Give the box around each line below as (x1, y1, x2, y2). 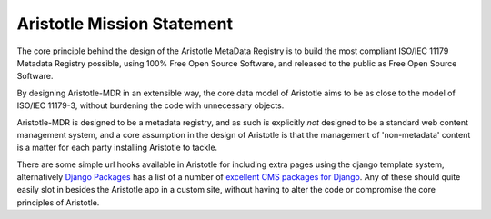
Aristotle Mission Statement (16, 14, 234, 34)
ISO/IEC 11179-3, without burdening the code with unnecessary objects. (16, 100, 285, 111)
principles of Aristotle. (16, 196, 100, 208)
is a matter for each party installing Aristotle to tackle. (16, 142, 218, 154)
